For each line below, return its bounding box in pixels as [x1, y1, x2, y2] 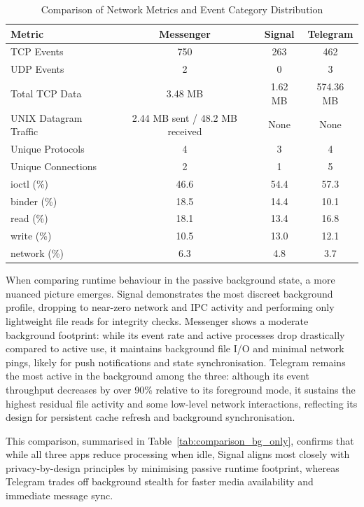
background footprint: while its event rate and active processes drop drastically [6, 327, 345, 342]
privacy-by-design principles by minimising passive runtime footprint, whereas [6, 460, 339, 475]
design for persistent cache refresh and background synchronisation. [6, 410, 295, 424]
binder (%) [10, 193, 57, 208]
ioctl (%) [10, 176, 49, 190]
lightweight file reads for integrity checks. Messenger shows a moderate [6, 313, 309, 328]
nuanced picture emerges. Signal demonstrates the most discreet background [6, 286, 333, 300]
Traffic [10, 124, 38, 139]
